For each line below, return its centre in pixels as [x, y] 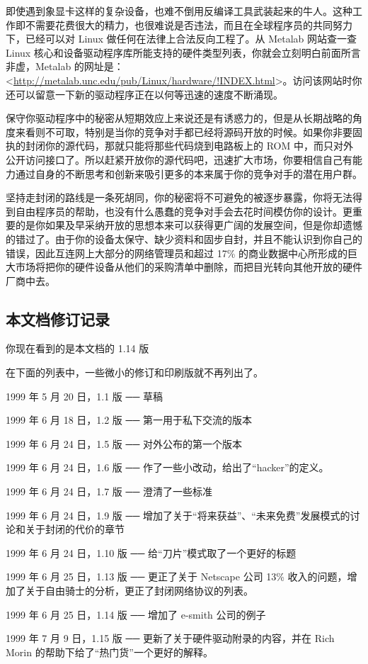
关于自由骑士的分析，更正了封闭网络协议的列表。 [139, 591]
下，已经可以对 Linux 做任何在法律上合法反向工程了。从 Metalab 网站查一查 [182, 39]
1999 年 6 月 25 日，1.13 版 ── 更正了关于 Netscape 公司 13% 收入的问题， [177, 576]
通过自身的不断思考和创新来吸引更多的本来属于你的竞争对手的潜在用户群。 [189, 173]
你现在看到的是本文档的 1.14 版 [77, 348]
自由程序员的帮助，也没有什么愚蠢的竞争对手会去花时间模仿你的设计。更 [184, 211]
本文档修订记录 [58, 319]
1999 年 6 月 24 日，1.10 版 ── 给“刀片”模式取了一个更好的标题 [151, 552]
